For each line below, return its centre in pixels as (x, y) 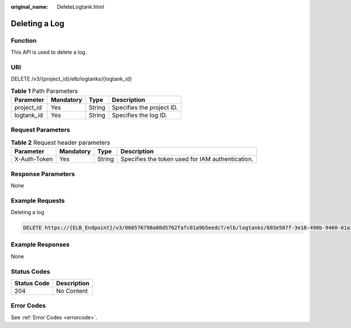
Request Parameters (40, 130)
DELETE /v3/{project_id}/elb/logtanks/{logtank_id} (71, 79)
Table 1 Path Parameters (44, 91)
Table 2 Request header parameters (61, 142)
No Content (72, 291)
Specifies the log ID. (140, 115)
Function (24, 40)
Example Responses (40, 244)
